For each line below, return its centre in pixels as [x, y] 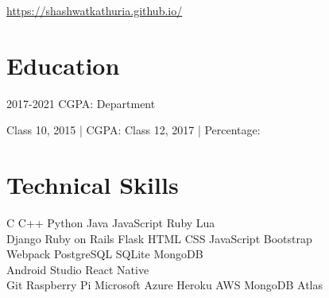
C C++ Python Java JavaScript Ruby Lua [111, 223]
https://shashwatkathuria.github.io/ [95, 10]
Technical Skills [93, 185]
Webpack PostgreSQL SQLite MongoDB [105, 254]
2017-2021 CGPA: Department [81, 103]
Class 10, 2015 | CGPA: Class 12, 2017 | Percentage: [134, 130]
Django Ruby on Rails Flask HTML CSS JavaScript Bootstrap [159, 238]
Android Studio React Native [78, 269]
